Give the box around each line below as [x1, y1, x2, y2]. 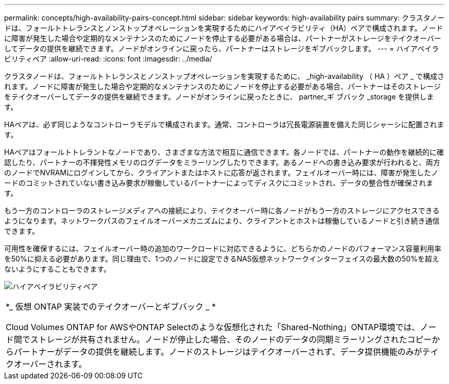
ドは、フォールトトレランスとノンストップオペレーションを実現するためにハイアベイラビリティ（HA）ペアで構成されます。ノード [4, 24, 443, 32]
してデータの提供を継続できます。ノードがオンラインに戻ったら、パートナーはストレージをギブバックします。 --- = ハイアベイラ [4, 44, 439, 53]
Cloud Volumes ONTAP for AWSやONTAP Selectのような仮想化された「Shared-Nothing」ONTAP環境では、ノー [6, 322, 437, 332]
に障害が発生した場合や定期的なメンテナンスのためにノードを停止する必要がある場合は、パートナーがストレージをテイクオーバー [4, 34, 442, 43]
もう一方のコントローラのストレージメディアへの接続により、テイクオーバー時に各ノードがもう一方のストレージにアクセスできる [4, 206, 440, 215]
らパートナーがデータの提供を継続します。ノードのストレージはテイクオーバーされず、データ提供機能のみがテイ [6, 347, 439, 357]
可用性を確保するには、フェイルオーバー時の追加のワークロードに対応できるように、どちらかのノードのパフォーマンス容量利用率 [4, 244, 441, 253]
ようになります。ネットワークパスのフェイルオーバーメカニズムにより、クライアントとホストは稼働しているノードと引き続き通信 [4, 216, 440, 225]
